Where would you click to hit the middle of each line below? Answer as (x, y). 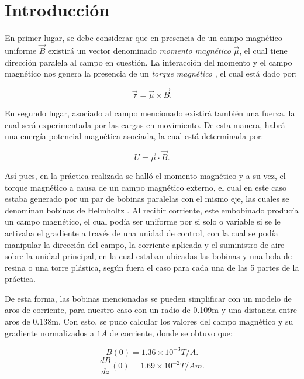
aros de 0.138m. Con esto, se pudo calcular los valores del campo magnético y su (149, 321)
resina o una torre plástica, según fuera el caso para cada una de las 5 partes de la (152, 267)
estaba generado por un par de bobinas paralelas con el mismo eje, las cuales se (147, 199)
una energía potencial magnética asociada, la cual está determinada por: (134, 136)
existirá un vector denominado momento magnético (139, 50)
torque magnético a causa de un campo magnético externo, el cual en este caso (146, 187)
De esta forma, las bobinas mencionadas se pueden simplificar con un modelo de (148, 298)
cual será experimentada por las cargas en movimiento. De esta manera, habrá (145, 124)
